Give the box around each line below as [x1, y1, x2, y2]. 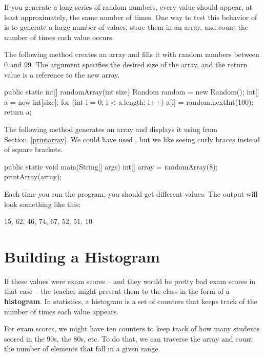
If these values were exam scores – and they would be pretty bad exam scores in [4, 275, 256, 286]
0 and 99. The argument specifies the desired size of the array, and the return [4, 59, 248, 69]
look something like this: [4, 198, 81, 209]
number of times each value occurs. [4, 31, 114, 42]
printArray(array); [4, 171, 62, 182]
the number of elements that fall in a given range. [4, 343, 160, 354]
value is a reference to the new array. [4, 69, 120, 80]
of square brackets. [4, 144, 63, 155]
